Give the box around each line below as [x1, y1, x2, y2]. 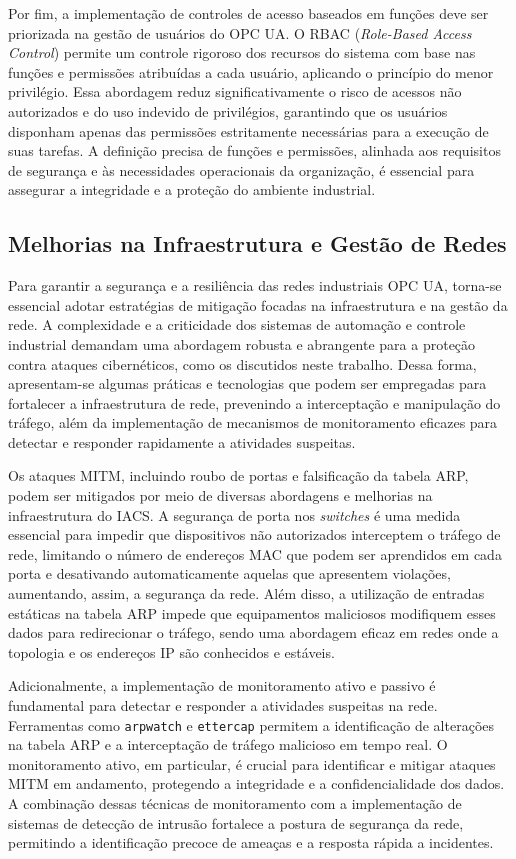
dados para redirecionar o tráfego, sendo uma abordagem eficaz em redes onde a [8, 622, 499, 643]
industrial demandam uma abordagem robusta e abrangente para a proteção [8, 333, 476, 354]
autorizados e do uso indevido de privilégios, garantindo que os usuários [8, 100, 448, 121]
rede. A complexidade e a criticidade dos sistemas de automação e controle [8, 314, 466, 335]
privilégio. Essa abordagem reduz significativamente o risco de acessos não [8, 81, 462, 102]
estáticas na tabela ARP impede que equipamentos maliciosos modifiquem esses [8, 602, 496, 623]
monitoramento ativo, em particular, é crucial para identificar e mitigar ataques [8, 753, 496, 774]
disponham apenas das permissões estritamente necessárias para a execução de [8, 120, 489, 141]
